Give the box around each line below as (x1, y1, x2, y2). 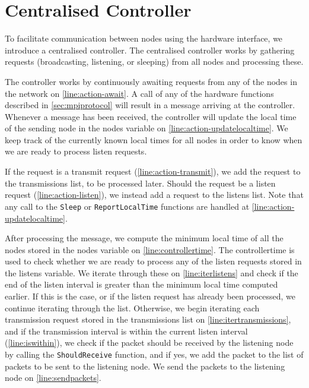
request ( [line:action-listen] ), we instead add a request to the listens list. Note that (5, 188, 304, 201)
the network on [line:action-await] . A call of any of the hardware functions (5, 87, 274, 99)
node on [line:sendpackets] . (5, 371, 101, 384)
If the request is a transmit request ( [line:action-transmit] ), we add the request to (5, 165, 301, 178)
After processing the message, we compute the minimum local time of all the (5, 232, 283, 244)
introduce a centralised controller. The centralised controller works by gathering (5, 43, 295, 56)
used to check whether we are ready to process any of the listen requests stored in (5, 255, 302, 267)
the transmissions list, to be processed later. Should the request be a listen (5, 176, 276, 189)
